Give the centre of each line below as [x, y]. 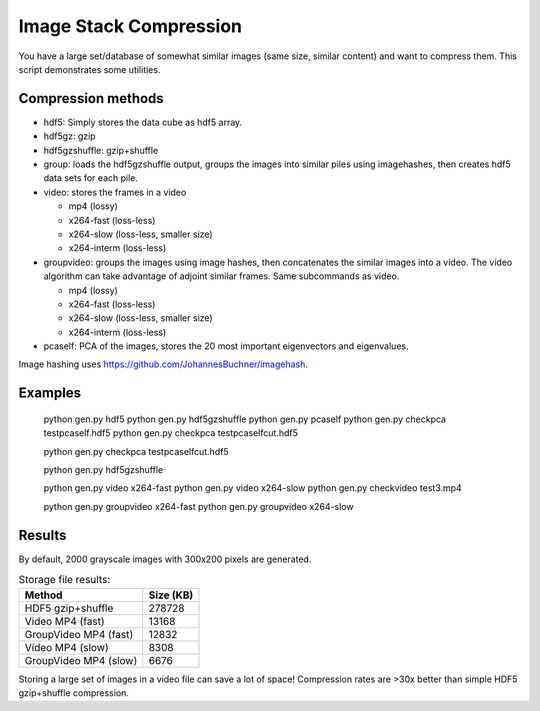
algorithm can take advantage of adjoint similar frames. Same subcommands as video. [221, 276]
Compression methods [91, 98]
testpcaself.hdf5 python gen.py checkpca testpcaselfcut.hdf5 [171, 433]
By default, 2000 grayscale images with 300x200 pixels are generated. [165, 559]
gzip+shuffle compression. [74, 692]
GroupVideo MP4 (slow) [81, 660]
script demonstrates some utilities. [89, 69]
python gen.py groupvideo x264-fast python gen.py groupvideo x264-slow [198, 506]
